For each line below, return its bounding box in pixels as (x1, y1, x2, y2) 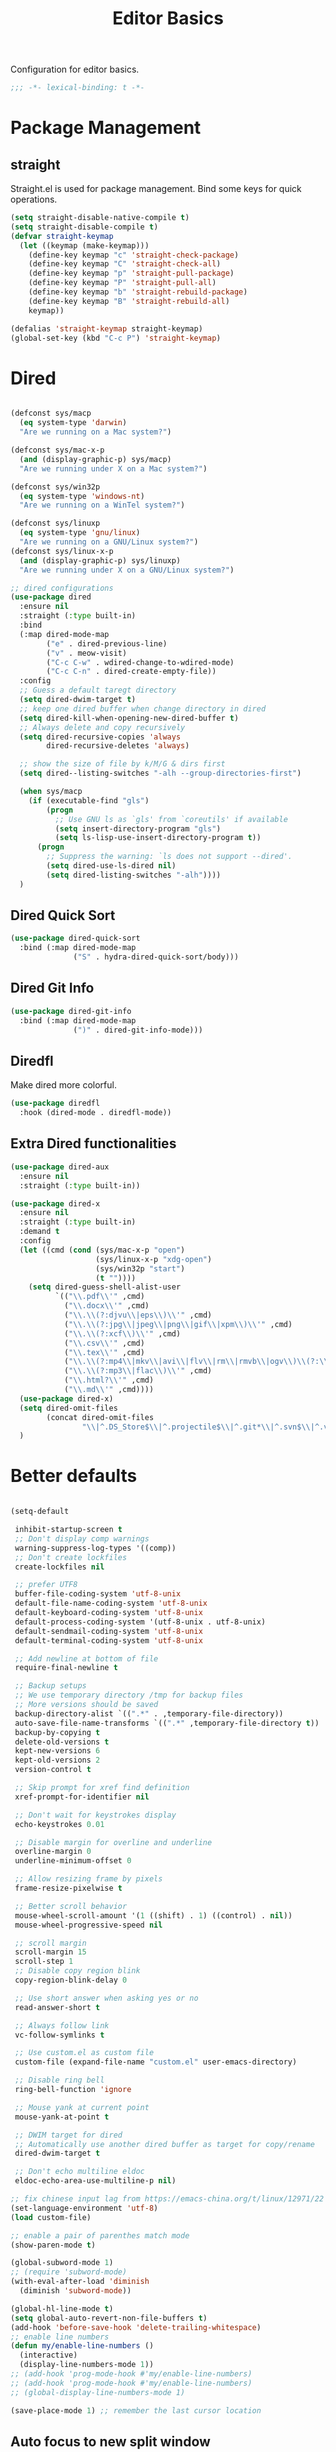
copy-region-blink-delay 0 (14, 1975, 128, 1986)
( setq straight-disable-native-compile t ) (10, 213, 190, 223)
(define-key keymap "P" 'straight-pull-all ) (28, 278, 217, 288)
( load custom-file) (10, 2212, 92, 2222)
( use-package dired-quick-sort (10, 933, 141, 944)
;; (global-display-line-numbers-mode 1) (10, 2387, 186, 2397)
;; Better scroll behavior (14, 1901, 128, 1911)
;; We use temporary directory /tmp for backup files (14, 1690, 244, 1701)
